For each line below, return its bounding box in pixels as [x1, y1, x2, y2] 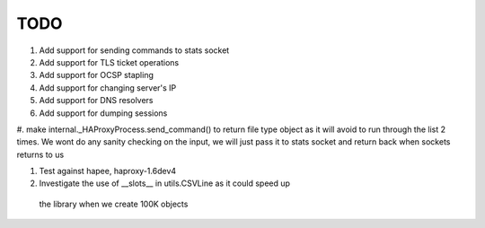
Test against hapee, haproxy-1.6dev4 [39, 166, 177, 177]
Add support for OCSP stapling [39, 70, 154, 81]
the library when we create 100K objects [39, 198, 189, 209]
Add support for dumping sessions [39, 108, 168, 118]
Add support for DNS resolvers [39, 95, 154, 106]
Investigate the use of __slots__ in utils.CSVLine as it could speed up [39, 178, 291, 189]
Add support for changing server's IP [39, 82, 177, 93]
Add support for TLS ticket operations [39, 57, 180, 67]
